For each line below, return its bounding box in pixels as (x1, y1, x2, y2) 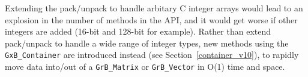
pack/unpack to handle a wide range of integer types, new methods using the (5, 36, 289, 49)
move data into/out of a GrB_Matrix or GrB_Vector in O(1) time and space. (5, 60, 285, 73)
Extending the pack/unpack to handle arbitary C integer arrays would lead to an (5, 2, 303, 14)
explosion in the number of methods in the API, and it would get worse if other (5, 13, 298, 26)
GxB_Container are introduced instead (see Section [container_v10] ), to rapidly (5, 48, 299, 61)
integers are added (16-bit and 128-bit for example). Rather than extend (5, 25, 271, 38)
